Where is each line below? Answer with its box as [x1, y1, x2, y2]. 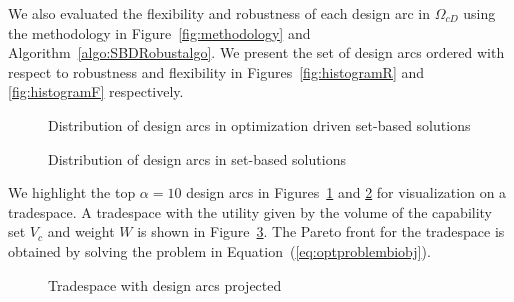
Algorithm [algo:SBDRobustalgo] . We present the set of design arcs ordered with [8, 42, 505, 63]
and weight [47, 221, 115, 242]
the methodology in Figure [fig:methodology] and [8, 22, 311, 43]
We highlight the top [8, 182, 136, 203]
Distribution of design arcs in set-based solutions [48, 148, 346, 169]
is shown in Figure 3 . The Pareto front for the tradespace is [137, 221, 505, 242]
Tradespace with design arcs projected [48, 274, 282, 295]
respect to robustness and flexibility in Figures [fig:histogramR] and [8, 61, 425, 82]
